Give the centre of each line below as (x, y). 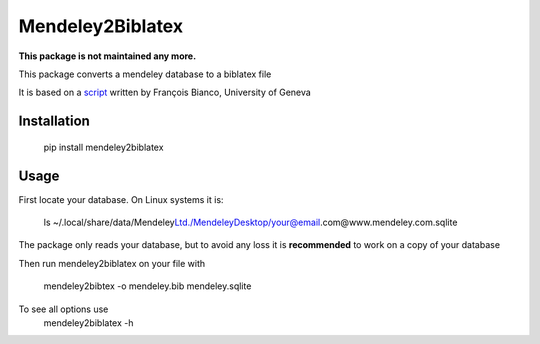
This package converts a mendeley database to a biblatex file (145, 74)
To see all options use (63, 309)
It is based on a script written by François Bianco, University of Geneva (165, 92)
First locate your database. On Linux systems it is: (121, 199)
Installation (54, 121)
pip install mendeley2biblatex (103, 147)
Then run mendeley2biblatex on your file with (112, 263)
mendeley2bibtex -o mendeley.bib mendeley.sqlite (147, 286)
